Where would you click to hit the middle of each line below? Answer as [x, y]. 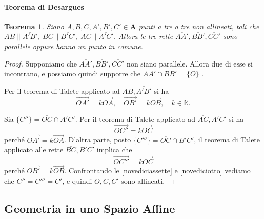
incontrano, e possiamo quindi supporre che [72, 73]
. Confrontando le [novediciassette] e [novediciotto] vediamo [157, 171]
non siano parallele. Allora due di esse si [190, 63]
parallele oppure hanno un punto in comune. [74, 46]
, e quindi [77, 180]
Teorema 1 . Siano [34, 26]
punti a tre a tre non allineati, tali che [199, 26]
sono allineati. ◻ [148, 180]
